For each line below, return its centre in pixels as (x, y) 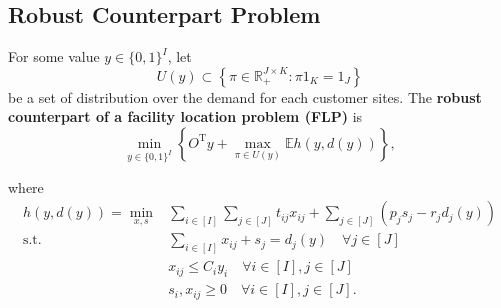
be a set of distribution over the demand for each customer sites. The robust (245, 96)
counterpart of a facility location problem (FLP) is (185, 116)
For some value (54, 56)
